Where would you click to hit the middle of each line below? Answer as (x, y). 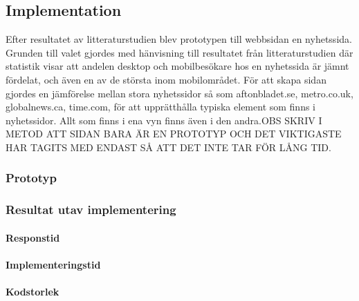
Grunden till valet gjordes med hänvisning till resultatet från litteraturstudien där (179, 52)
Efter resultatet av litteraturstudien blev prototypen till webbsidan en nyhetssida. (179, 39)
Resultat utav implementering (91, 210)
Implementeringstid (53, 265)
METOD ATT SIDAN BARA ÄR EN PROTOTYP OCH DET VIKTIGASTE (174, 134)
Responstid (33, 237)
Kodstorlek (33, 292)
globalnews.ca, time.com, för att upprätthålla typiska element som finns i (160, 107)
